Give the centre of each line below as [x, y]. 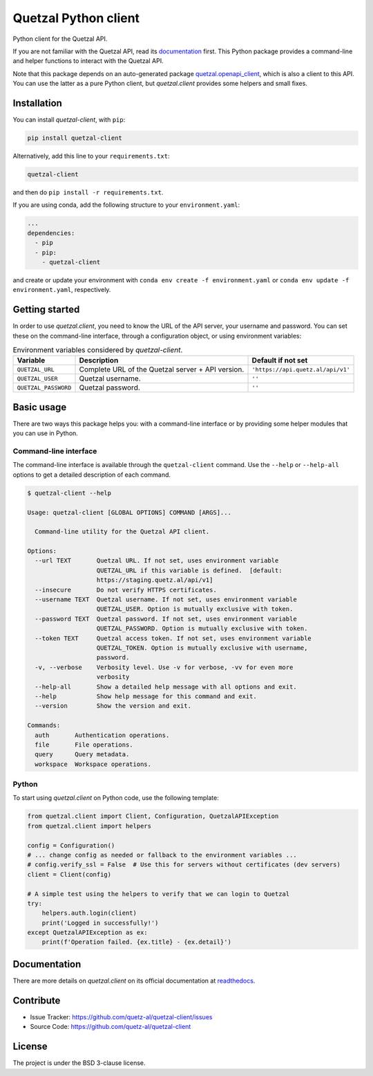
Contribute [37, 1000]
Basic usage [40, 407]
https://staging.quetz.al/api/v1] [155, 580]
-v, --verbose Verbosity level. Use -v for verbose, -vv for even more [164, 667]
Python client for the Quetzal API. [60, 39]
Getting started [46, 310]
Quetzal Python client [76, 18]
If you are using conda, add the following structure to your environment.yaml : [126, 205]
